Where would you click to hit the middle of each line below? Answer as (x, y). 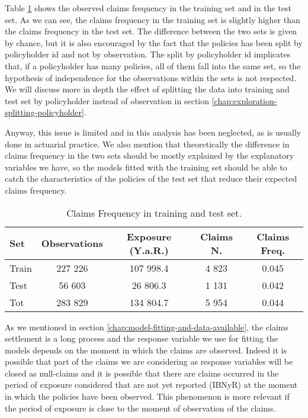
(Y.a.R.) (149, 250)
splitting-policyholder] (44, 112)
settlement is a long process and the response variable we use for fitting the (142, 338)
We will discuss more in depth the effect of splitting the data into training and (147, 89)
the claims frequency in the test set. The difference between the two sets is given (151, 31)
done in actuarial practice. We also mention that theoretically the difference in (147, 144)
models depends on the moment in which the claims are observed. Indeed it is (146, 350)
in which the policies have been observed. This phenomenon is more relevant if (147, 396)
